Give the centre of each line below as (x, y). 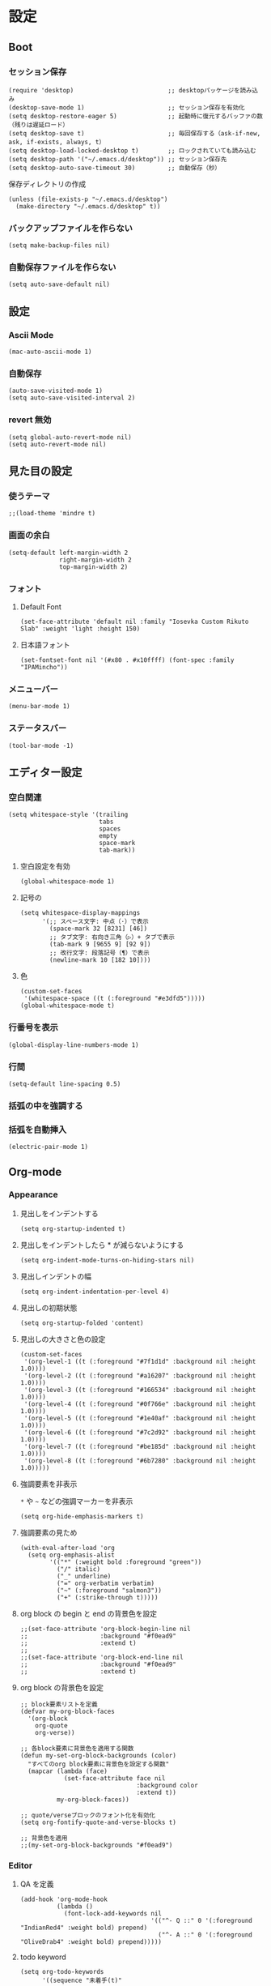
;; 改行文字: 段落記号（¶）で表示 (100, 953)
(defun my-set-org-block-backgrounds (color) (98, 1755)
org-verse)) (55, 1732)
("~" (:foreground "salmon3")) (109, 1590)
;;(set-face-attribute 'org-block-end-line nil (102, 1657)
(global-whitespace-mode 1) (67, 882)
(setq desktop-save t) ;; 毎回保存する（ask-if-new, (135, 133)
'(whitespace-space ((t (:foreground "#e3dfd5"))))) (114, 999)
